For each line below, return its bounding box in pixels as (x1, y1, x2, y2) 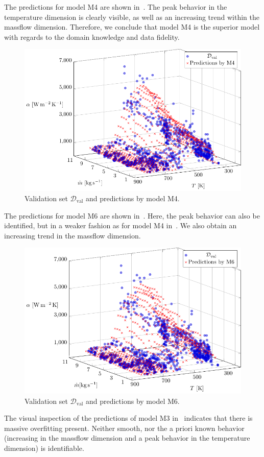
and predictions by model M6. (85, 395, 180, 406)
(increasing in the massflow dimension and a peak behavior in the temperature (4, 432, 250, 443)
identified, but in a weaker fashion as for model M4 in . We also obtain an (4, 220, 237, 231)
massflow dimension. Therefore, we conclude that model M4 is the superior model (4, 21, 260, 32)
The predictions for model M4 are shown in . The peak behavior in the (4, 2, 227, 12)
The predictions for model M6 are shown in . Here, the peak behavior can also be (4, 210, 260, 221)
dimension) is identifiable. (4, 442, 84, 453)
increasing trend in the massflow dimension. (4, 230, 141, 240)
